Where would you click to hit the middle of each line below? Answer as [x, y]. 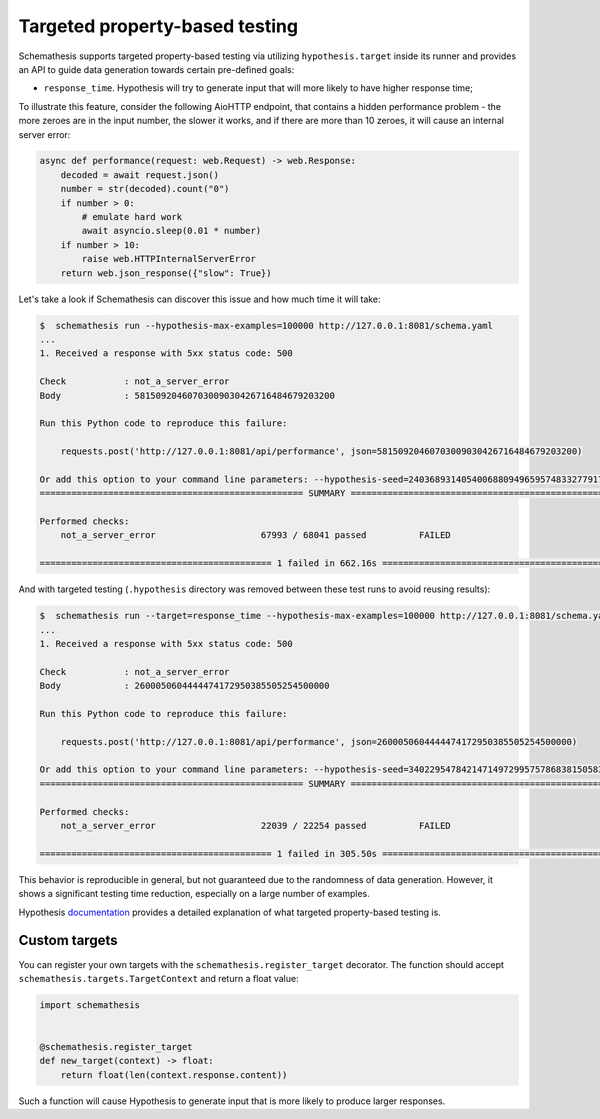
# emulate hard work [132, 217]
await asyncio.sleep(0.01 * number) [171, 231]
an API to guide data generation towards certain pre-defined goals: [156, 69]
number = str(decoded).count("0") [145, 189]
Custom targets [68, 940]
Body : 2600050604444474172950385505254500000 [184, 686]
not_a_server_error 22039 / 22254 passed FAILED [256, 826]
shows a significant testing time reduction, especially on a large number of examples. [194, 894]
